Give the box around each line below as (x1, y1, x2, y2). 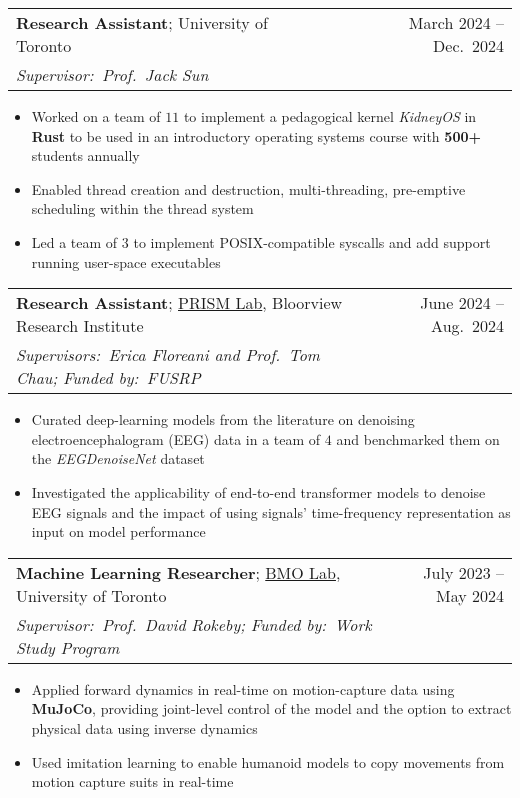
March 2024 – (408, 11, 504, 34)
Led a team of (31, 231, 118, 252)
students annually (31, 145, 140, 166)
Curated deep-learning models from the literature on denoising (31, 409, 415, 430)
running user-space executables (31, 251, 221, 272)
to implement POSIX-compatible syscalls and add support (133, 231, 491, 252)
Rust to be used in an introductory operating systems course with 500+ (31, 125, 481, 146)
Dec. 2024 (433, 34, 504, 57)
